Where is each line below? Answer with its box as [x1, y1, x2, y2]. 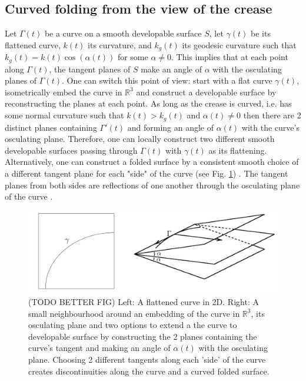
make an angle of [141, 62, 202, 75]
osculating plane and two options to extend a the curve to [28, 319, 237, 331]
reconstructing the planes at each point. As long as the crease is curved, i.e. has [5, 97, 292, 110]
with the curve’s [241, 121, 300, 133]
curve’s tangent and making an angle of [28, 342, 171, 354]
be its [251, 27, 271, 39]
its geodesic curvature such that [182, 38, 297, 51]
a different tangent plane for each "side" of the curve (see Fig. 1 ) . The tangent [5, 167, 288, 179]
